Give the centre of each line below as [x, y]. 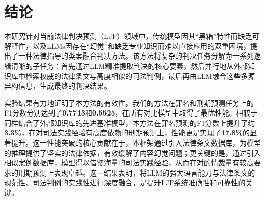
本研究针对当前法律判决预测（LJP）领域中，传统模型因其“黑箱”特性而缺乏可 [132, 36]
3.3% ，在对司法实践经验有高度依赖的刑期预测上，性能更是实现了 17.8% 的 [127, 133]
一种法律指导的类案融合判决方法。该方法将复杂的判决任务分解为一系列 [136, 56]
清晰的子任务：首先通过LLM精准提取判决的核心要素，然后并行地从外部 [129, 65]
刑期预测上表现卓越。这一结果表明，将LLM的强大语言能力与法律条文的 [137, 172]
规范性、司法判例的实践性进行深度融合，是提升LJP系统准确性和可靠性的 [125, 182]
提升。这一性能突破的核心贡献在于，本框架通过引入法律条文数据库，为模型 [136, 143]
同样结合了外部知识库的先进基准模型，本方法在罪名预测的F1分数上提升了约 [130, 122]
